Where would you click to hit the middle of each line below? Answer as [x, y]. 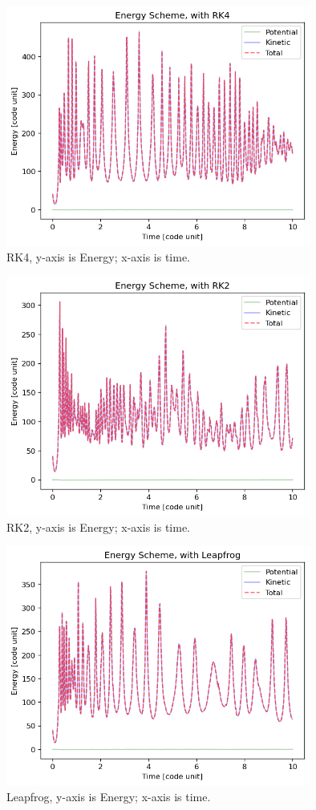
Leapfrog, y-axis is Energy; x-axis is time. [109, 797]
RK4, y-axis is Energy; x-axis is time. [98, 256]
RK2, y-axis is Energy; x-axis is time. [98, 526]
